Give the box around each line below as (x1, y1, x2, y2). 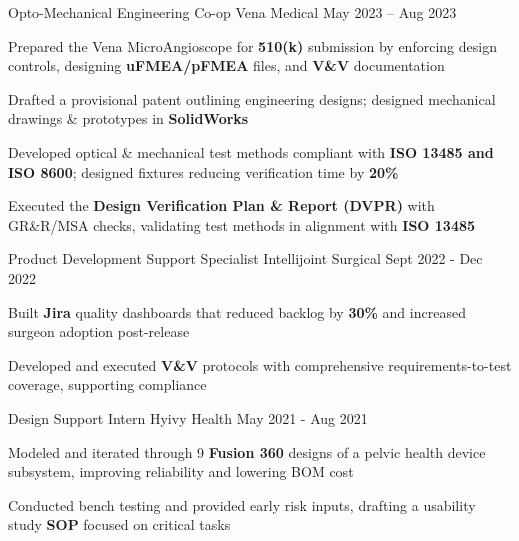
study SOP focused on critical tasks (8, 514, 231, 535)
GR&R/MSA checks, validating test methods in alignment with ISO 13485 (8, 214, 476, 235)
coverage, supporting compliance (8, 374, 207, 395)
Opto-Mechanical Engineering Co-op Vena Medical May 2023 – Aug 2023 (8, 2, 457, 22)
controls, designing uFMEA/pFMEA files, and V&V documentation (8, 55, 445, 76)
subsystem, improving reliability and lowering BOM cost (8, 461, 354, 482)
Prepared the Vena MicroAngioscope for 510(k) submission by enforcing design (8, 35, 497, 56)
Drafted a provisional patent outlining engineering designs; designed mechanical (8, 88, 496, 109)
